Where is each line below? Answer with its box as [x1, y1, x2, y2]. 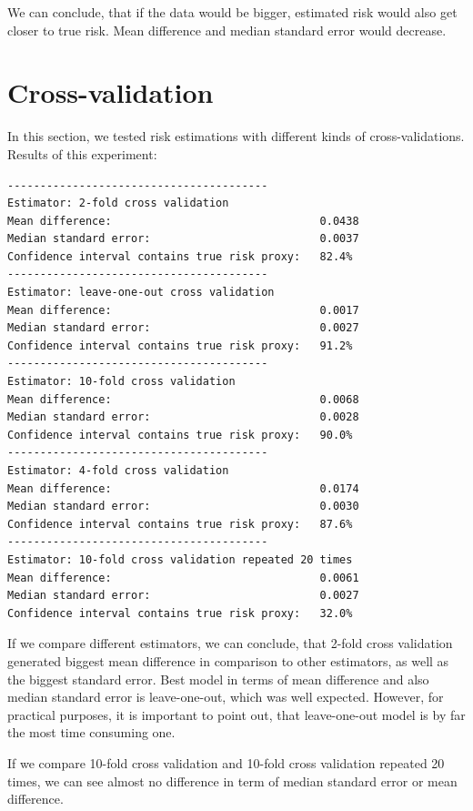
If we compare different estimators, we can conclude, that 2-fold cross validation [7, 634, 453, 653]
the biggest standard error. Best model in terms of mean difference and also [7, 669, 429, 688]
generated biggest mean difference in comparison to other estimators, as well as [7, 651, 449, 670]
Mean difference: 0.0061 [7, 571, 359, 584]
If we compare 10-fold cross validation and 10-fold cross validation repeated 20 [7, 753, 445, 772]
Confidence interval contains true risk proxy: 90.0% [7, 428, 353, 441]
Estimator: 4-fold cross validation [7, 464, 229, 477]
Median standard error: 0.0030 [7, 500, 359, 513]
